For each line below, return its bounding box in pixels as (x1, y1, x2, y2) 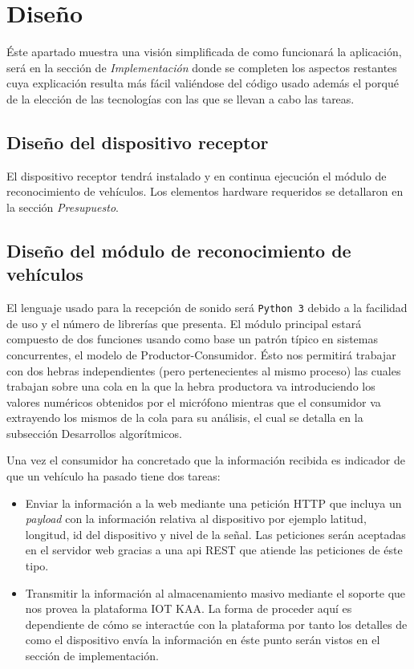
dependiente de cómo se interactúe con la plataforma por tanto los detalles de (25, 615, 408, 632)
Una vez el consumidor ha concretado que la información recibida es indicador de (6, 452, 405, 468)
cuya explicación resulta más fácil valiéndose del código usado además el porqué (6, 75, 399, 91)
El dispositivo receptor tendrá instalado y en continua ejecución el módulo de (6, 167, 387, 184)
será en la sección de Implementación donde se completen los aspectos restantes (6, 59, 397, 75)
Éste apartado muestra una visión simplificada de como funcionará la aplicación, (6, 43, 402, 60)
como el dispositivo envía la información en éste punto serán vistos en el (25, 631, 380, 648)
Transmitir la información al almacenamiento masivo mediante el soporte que (25, 584, 406, 601)
